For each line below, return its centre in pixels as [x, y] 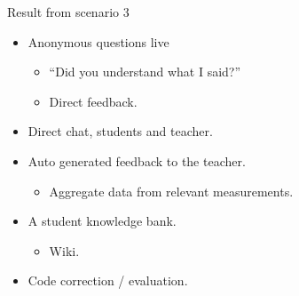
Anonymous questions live [98, 41]
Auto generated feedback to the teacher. [137, 160]
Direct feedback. [93, 101]
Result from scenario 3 [68, 12]
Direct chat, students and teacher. [120, 131]
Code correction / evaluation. [108, 280]
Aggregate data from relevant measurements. [171, 191]
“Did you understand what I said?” [145, 72]
